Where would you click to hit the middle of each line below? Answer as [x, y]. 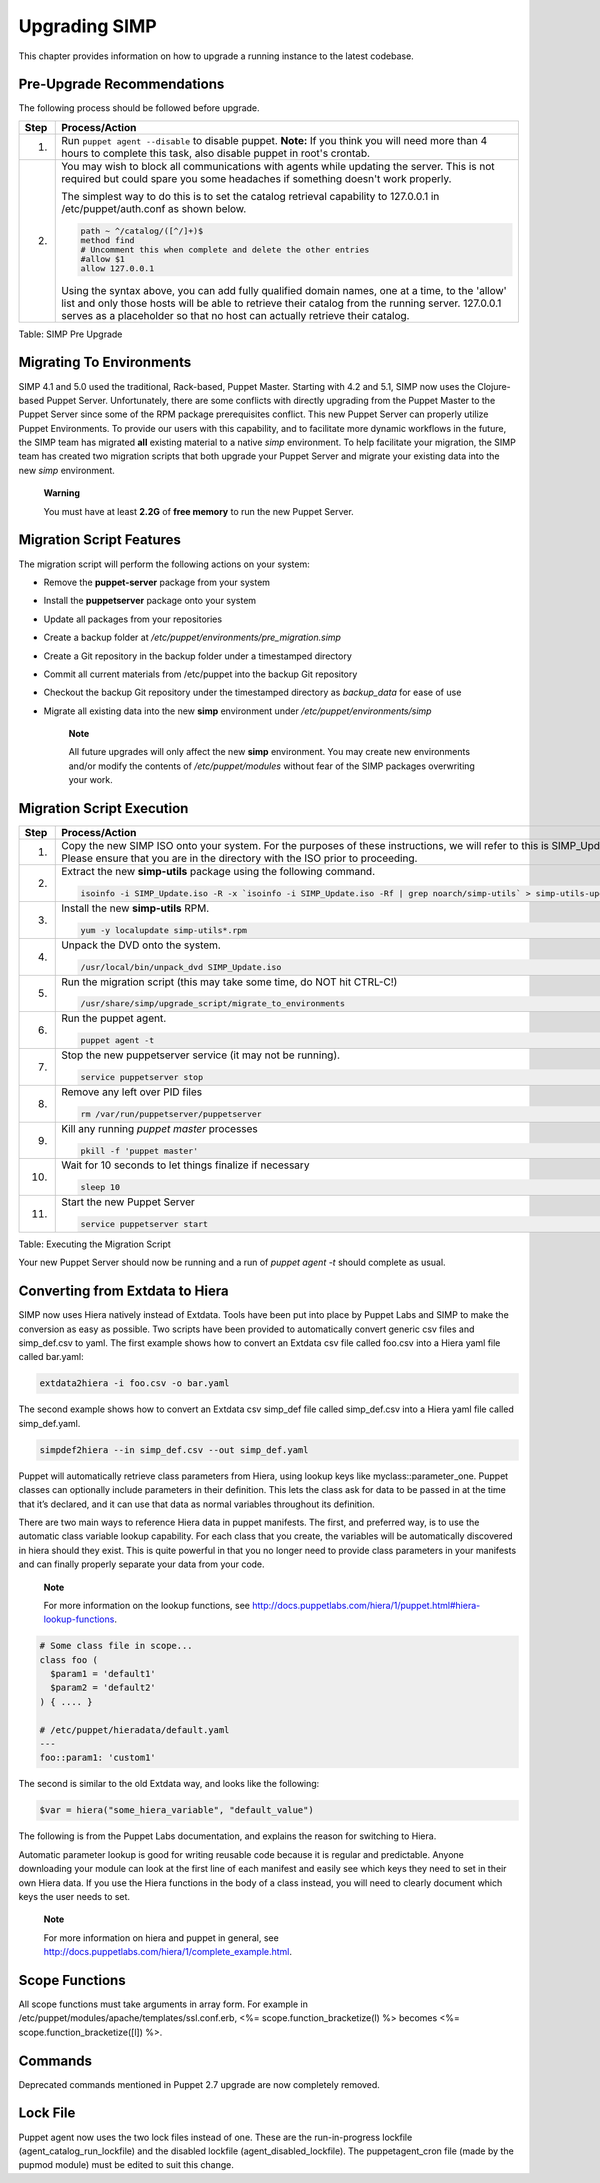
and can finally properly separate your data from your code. [141, 1564]
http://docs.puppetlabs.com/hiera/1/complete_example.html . [168, 1952]
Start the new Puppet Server [128, 1202]
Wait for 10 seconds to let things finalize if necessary [185, 1165]
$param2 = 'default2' [103, 1688]
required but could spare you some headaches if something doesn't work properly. [256, 178]
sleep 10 [100, 1187]
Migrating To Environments [105, 362]
